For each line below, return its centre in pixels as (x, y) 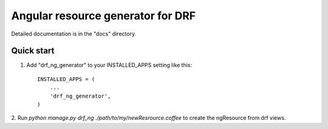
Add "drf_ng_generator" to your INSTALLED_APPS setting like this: (109, 65)
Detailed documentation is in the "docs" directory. (74, 34)
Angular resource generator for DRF (104, 16)
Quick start (33, 51)
